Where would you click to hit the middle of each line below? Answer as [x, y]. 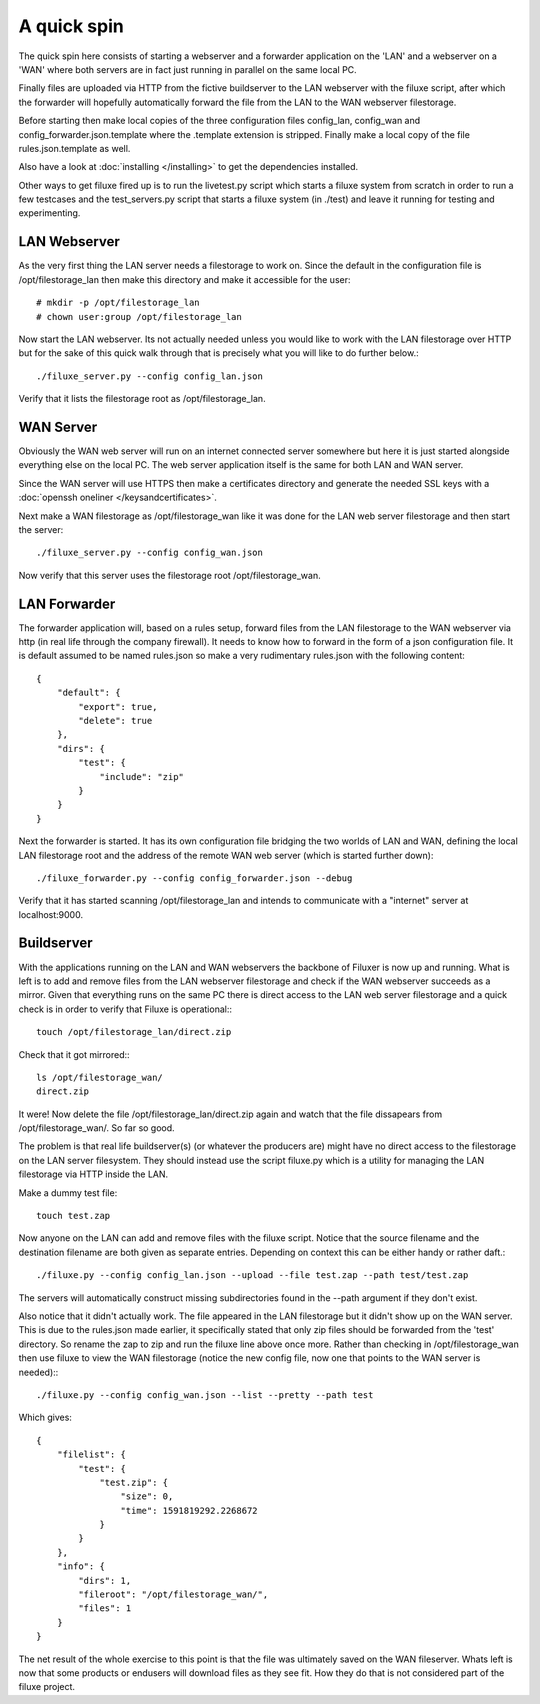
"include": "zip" [142, 776]
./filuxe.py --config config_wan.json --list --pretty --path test [205, 1394]
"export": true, [118, 706]
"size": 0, [147, 1496]
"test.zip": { [134, 1482]
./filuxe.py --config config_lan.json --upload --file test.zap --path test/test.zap [252, 1275]
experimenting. [49, 213]
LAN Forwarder [67, 603]
